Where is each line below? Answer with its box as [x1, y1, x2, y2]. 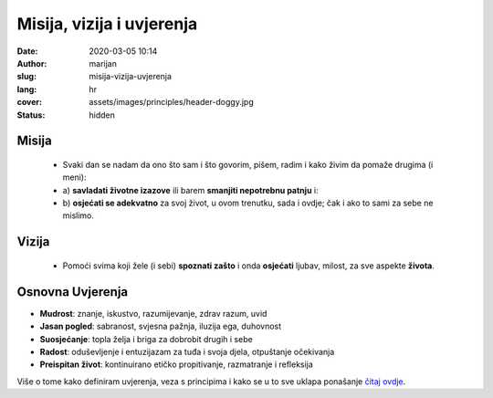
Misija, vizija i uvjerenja [16, 14, 198, 34]
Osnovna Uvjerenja [16, 284, 129, 299]
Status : [16, 110, 46, 120]
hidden [89, 110, 116, 120]
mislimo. [62, 210, 95, 221]
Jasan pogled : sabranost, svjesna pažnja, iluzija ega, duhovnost [39, 320, 282, 332]
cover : [16, 97, 43, 108]
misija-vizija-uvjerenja [89, 71, 173, 82]
